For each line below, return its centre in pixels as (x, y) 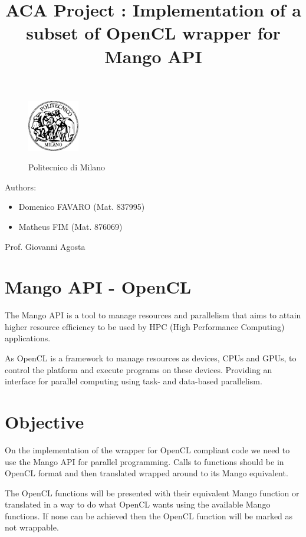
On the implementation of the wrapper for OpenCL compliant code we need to (147, 449)
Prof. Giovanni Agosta (45, 246)
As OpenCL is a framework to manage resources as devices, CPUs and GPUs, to (151, 358)
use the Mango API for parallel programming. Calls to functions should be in (144, 461)
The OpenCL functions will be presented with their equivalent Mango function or (152, 492)
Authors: (21, 187)
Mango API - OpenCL (98, 287)
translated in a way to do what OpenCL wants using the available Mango (138, 504)
